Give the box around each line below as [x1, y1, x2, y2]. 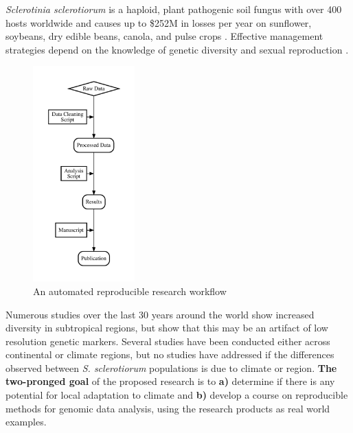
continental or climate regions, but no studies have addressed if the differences [5, 347, 334, 362]
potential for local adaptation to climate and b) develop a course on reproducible [5, 388, 348, 402]
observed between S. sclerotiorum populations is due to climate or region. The [5, 360, 337, 375]
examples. [5, 414, 47, 429]
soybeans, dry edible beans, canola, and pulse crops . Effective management [5, 29, 323, 43]
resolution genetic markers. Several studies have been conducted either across [5, 333, 330, 348]
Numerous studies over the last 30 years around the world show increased [5, 307, 315, 321]
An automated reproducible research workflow [33, 283, 227, 298]
